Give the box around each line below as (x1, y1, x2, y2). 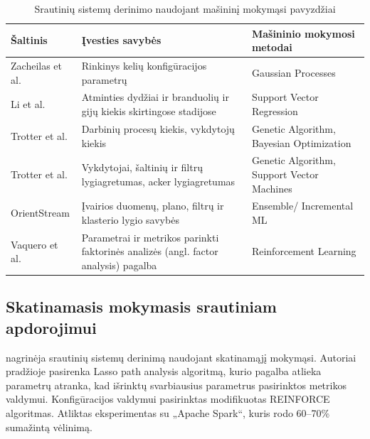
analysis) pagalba (81, 258, 157, 272)
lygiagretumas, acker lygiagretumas (81, 173, 236, 188)
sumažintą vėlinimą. (6, 419, 92, 434)
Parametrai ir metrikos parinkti (81, 229, 219, 244)
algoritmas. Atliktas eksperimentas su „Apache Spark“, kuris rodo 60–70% (6, 406, 330, 421)
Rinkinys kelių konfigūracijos (81, 58, 207, 73)
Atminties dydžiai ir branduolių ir (81, 90, 229, 104)
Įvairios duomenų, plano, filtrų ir (81, 198, 224, 213)
